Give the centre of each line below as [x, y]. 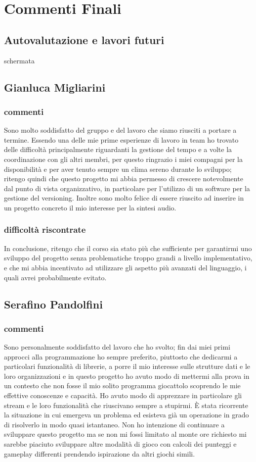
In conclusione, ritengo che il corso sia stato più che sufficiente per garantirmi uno [128, 248]
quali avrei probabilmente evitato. [55, 277]
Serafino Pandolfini [53, 304]
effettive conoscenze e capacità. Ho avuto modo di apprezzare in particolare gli [123, 395]
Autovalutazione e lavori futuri [84, 39]
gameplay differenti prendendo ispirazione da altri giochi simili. [100, 453]
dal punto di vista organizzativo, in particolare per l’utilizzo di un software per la [127, 188]
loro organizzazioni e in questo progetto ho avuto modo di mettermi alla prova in [127, 376]
